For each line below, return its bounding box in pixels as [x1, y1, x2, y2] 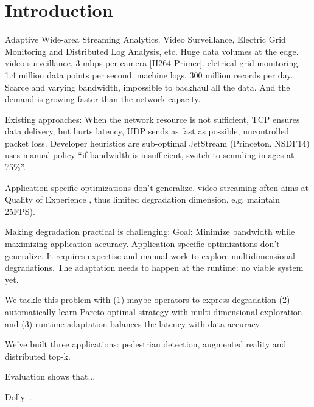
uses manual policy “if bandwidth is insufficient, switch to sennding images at [5, 148, 295, 161]
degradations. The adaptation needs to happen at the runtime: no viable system [5, 261, 304, 274]
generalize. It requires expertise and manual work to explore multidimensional [5, 249, 295, 262]
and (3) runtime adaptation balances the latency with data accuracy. [5, 317, 262, 330]
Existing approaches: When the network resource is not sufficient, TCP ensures [5, 113, 300, 125]
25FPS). [5, 204, 35, 217]
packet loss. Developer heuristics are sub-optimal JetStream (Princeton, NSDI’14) [5, 136, 310, 149]
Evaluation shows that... [5, 370, 96, 383]
